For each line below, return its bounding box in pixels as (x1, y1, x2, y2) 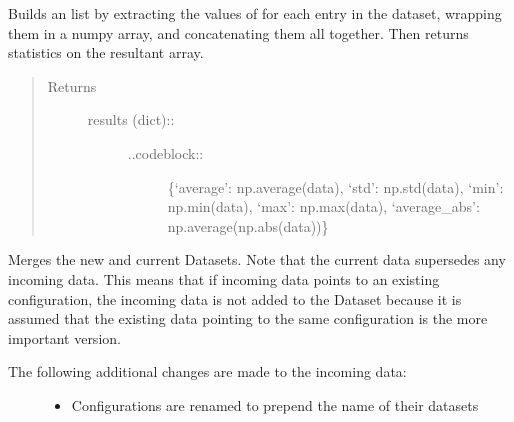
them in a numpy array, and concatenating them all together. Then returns (8, 22, 469, 43)
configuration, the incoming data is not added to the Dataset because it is (8, 288, 462, 309)
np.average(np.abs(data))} (167, 215, 329, 236)
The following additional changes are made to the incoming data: (8, 361, 407, 382)
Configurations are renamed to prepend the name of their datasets (71, 394, 479, 415)
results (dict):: (87, 109, 175, 130)
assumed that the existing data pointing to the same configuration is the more (8, 308, 488, 329)
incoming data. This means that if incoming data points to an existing (8, 268, 440, 289)
